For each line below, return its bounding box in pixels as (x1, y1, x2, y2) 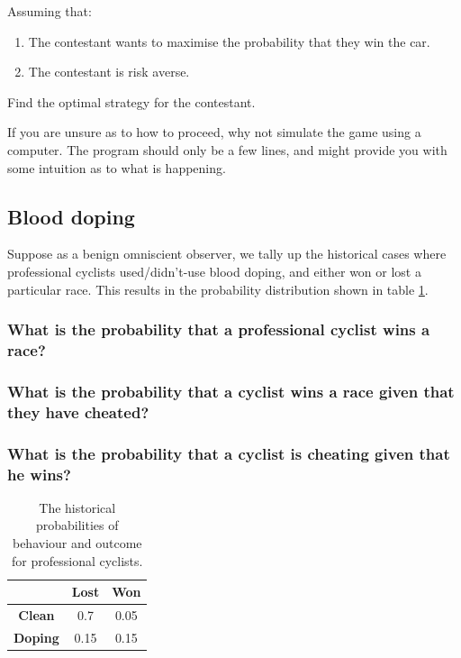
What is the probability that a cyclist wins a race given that (7, 379, 455, 402)
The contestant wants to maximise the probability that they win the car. (28, 32, 430, 50)
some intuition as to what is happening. (7, 158, 226, 177)
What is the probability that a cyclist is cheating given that (7, 442, 450, 464)
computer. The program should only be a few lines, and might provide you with (7, 140, 447, 159)
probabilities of (35, 516, 119, 535)
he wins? (7, 462, 71, 485)
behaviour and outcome (12, 534, 142, 552)
